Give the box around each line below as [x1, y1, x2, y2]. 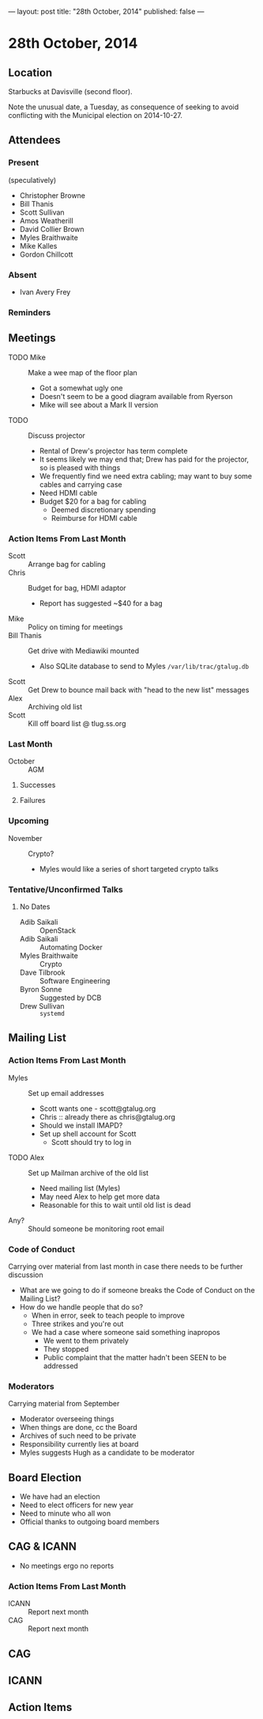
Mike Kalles [19, 241, 58, 250]
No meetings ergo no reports [19, 1561, 115, 1570]
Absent [8, 269, 37, 280]
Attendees [8, 134, 61, 147]
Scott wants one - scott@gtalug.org [39, 1104, 156, 1113]
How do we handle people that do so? [19, 1302, 144, 1311]
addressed [43, 1361, 79, 1371]
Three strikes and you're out [31, 1318, 124, 1329]
